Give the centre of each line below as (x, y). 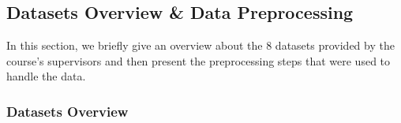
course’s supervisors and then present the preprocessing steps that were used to (199, 60)
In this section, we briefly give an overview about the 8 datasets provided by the (200, 45)
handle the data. (46, 76)
